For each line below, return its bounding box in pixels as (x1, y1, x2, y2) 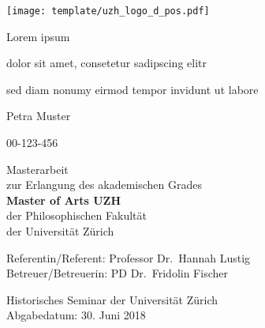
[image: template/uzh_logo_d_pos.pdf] (6, 6, 210, 17)
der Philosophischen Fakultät (6, 207, 147, 224)
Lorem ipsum (6, 28, 70, 44)
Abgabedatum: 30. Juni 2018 (6, 307, 146, 323)
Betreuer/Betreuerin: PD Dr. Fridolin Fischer (6, 265, 228, 281)
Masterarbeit (6, 160, 69, 177)
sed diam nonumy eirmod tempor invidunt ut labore (6, 81, 259, 97)
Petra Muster (6, 107, 71, 124)
